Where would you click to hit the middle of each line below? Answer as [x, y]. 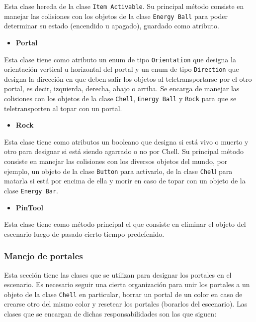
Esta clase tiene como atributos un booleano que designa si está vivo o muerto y [126, 141]
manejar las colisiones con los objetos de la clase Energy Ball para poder [116, 16]
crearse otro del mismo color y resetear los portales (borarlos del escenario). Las [126, 304]
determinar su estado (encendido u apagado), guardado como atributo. [112, 26]
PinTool [30, 207]
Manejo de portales [43, 256]
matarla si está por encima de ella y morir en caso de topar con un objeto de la [125, 181]
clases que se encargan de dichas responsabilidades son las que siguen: [110, 313]
